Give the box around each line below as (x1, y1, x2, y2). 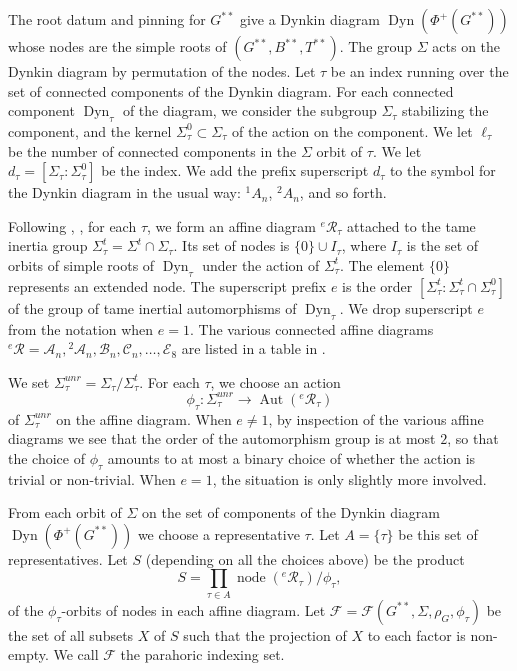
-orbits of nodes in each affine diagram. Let (61, 599, 326, 620)
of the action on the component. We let (231, 120, 473, 141)
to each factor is (367, 624, 466, 645)
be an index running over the (330, 61, 509, 81)
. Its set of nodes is (173, 235, 290, 256)
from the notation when (8, 318, 154, 339)
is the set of (406, 235, 479, 256)
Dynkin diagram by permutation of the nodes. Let (8, 61, 316, 81)
